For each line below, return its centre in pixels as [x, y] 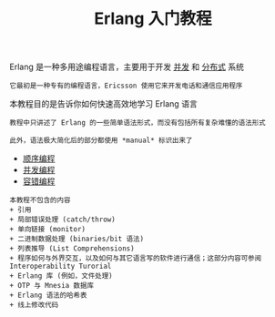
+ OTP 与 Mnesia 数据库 [51, 286]
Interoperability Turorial [61, 266]
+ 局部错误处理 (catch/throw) [62, 220]
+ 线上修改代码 [34, 305]
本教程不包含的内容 [40, 200]
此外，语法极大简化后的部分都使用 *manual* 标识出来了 [101, 141]
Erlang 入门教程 [153, 19]
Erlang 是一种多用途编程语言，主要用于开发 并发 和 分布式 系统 [127, 67]
